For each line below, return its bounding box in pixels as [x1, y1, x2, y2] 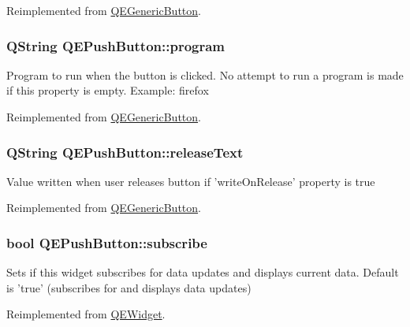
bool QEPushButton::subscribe [6, 232, 207, 252]
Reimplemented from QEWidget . [6, 306, 166, 322]
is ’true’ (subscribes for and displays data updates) [6, 279, 252, 295]
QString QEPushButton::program [6, 35, 225, 55]
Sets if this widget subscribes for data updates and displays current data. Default [6, 264, 399, 281]
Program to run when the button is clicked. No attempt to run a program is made [6, 66, 404, 83]
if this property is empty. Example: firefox [6, 82, 209, 98]
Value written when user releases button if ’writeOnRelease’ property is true [6, 173, 375, 189]
